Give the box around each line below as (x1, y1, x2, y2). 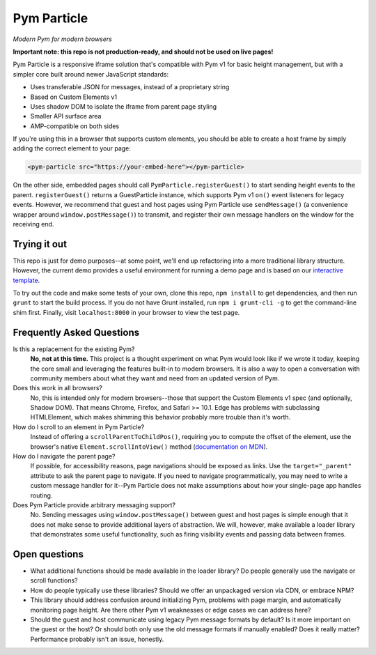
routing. (30, 491, 53, 500)
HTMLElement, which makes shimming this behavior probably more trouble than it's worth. (30, 413, 291, 422)
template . (13, 276, 40, 284)
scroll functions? (30, 576, 78, 585)
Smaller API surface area (30, 112, 102, 121)
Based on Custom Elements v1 (30, 93, 118, 101)
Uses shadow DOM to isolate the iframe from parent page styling (30, 102, 217, 111)
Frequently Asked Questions (13, 326, 140, 338)
